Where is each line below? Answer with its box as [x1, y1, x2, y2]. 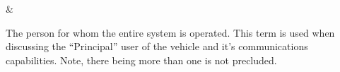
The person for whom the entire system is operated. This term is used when [6, 25, 335, 40]
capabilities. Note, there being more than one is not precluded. [6, 52, 277, 67]
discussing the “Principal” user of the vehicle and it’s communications [6, 39, 308, 54]
